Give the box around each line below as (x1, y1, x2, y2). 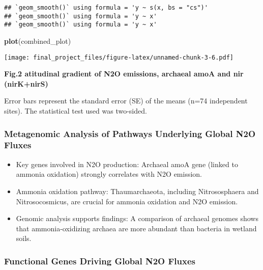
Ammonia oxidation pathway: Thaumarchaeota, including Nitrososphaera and (16, 185, 259, 196)
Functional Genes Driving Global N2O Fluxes (4, 254, 195, 267)
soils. (16, 233, 32, 244)
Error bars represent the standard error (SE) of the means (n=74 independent (4, 95, 248, 106)
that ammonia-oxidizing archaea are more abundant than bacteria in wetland (16, 223, 257, 233)
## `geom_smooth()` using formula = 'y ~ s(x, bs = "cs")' (4, 4, 208, 11)
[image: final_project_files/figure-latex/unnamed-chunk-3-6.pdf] (4, 53, 234, 61)
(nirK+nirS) (4, 78, 48, 89)
